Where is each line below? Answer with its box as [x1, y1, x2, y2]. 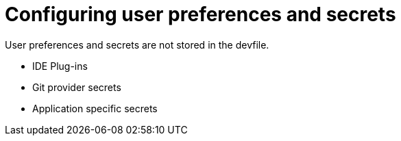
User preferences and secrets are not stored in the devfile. [5, 38, 269, 51]
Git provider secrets [32, 81, 121, 93]
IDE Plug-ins [32, 60, 88, 72]
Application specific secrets [32, 102, 158, 114]
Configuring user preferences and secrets [5, 3, 396, 26]
